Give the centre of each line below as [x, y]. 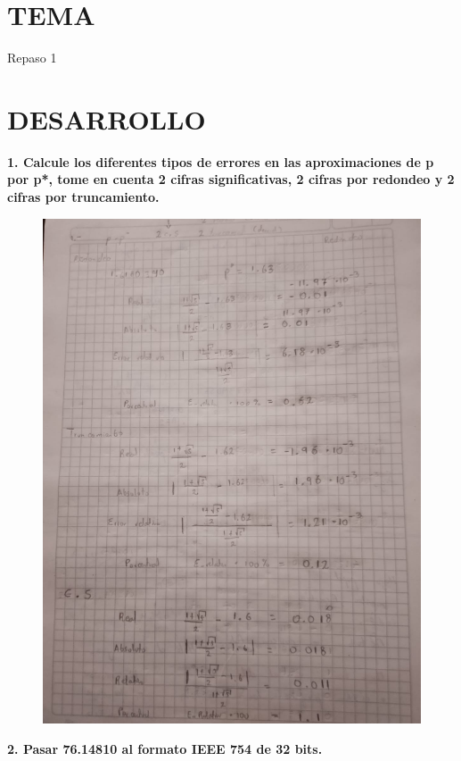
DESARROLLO [107, 118]
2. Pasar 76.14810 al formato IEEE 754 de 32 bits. [165, 748]
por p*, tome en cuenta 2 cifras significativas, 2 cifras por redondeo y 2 [231, 179]
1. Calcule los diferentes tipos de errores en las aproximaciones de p [221, 161]
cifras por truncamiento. [83, 197]
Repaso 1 [32, 58]
